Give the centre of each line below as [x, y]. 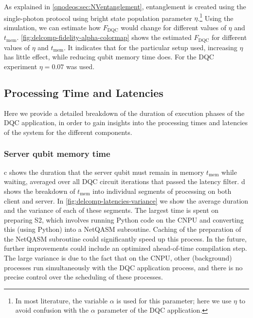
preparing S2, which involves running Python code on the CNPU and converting [124, 219]
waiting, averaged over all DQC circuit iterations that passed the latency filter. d [125, 181]
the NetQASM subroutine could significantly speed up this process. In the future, [125, 238]
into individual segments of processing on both [162, 191]
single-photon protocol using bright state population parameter [98, 18]
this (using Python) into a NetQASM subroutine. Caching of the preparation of [123, 229]
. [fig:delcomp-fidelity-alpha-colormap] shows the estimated [104, 37]
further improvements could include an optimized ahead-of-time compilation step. [126, 248]
